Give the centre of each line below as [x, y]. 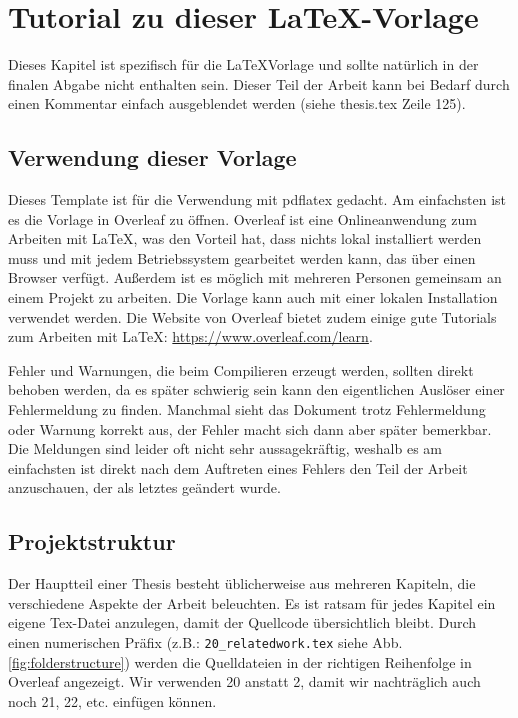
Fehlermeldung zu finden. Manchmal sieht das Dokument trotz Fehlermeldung [247, 409]
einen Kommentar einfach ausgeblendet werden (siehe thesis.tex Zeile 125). [237, 103]
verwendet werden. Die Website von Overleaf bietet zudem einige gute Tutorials [252, 316]
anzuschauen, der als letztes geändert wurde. [144, 487]
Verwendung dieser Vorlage [152, 157]
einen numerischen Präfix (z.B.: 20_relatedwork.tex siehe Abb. [205, 642]
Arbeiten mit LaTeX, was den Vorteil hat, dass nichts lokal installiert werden [245, 238]
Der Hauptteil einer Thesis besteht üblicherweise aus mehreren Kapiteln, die [242, 583]
